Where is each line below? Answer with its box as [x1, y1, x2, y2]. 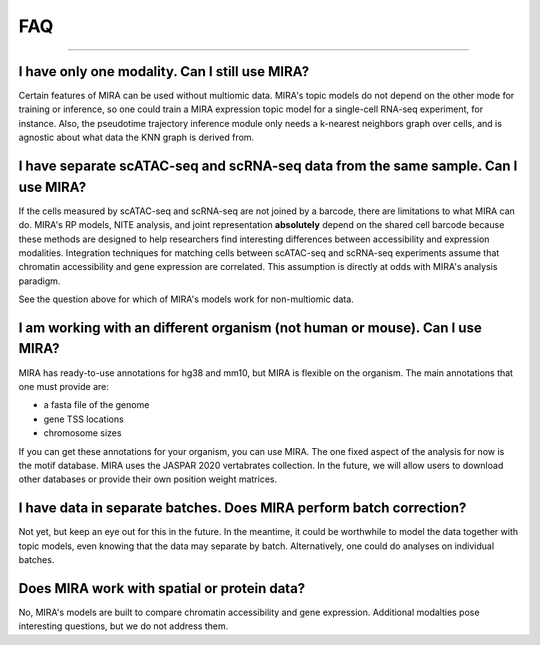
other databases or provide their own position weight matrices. [18, 473, 278, 485]
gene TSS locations [43, 413, 124, 425]
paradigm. [18, 275, 61, 287]
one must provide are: [18, 380, 109, 392]
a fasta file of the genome [43, 399, 150, 411]
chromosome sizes [43, 427, 122, 439]
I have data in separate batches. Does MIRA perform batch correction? [18, 500, 467, 517]
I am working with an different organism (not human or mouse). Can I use [18, 319, 482, 336]
